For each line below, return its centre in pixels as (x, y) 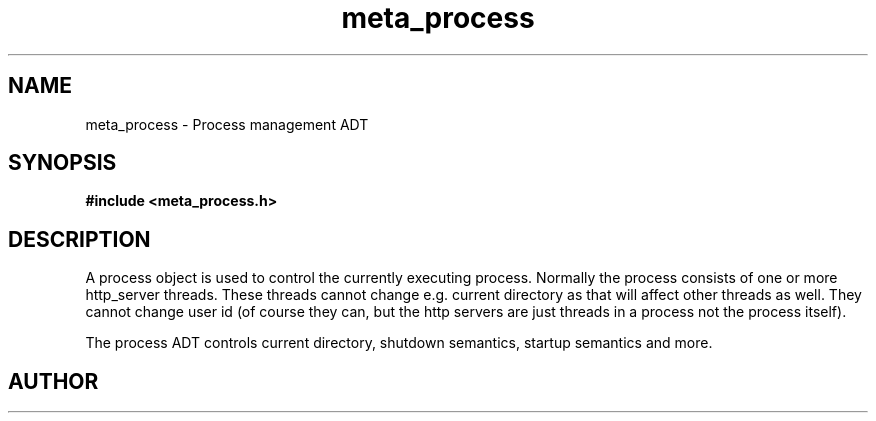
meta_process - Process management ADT (227, 124)
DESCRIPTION (79, 239)
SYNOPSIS (62, 163)
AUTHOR (53, 381)
